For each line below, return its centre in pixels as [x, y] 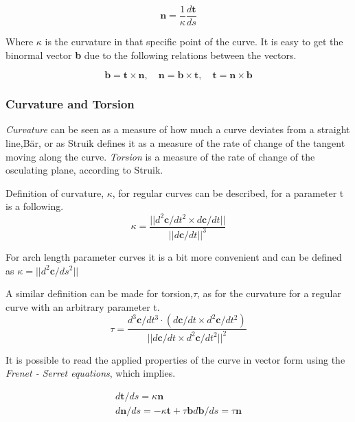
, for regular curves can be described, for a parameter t [228, 192]
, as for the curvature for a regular [269, 293]
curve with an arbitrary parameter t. [83, 306]
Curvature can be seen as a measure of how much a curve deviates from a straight [178, 129]
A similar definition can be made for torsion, [99, 293]
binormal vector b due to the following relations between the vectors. [151, 55]
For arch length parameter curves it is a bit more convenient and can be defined [174, 256]
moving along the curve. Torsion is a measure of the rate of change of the [160, 156]
